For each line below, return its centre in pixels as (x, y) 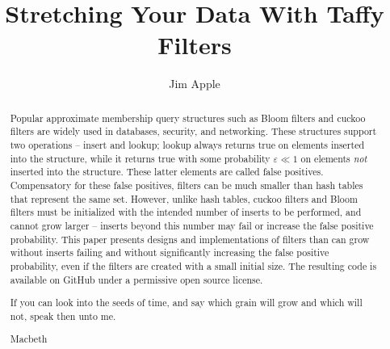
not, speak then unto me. (63, 315)
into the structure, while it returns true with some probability (140, 158)
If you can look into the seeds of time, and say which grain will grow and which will (186, 303)
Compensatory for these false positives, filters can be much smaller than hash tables (187, 185)
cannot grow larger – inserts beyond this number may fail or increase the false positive (192, 225)
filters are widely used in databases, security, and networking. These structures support (193, 131)
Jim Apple (195, 84)
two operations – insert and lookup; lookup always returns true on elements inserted (187, 145)
